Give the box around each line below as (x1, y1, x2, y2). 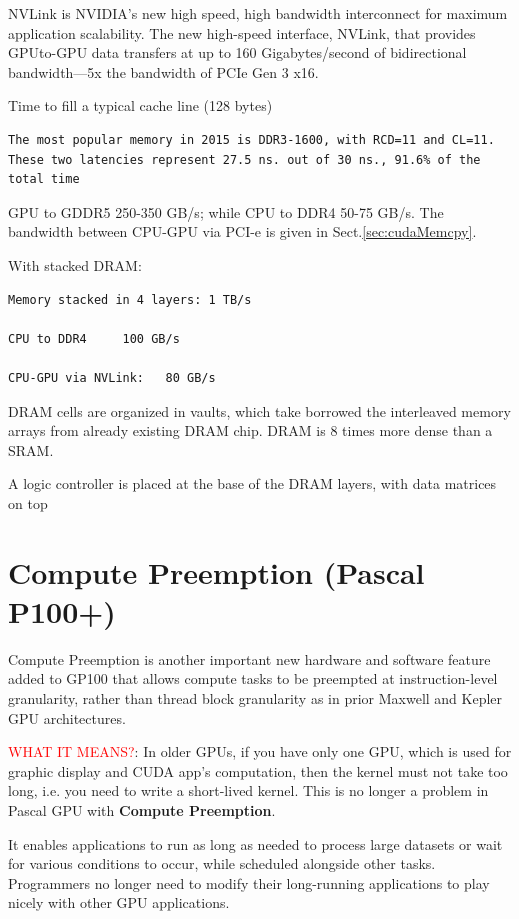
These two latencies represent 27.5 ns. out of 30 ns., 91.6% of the (8, 152, 481, 167)
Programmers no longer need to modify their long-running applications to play (8, 872, 490, 893)
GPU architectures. (8, 707, 126, 728)
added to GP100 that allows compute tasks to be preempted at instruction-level (8, 668, 498, 689)
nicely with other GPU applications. (8, 892, 230, 913)
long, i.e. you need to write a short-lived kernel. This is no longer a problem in (8, 780, 489, 801)
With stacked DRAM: (8, 254, 142, 275)
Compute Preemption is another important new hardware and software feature (8, 648, 491, 669)
